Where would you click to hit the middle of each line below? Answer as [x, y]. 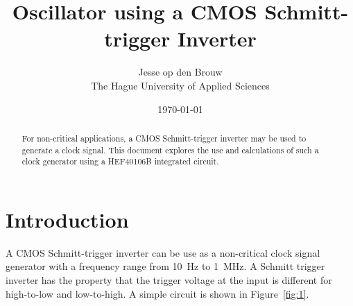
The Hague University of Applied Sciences [180, 85]
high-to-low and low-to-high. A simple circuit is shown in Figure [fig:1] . [157, 293]
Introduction [67, 219]
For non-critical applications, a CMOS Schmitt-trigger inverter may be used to [164, 138]
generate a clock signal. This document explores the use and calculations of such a [170, 150]
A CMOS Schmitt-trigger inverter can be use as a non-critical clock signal [163, 252]
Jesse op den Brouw [180, 72]
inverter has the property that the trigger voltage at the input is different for [169, 279]
